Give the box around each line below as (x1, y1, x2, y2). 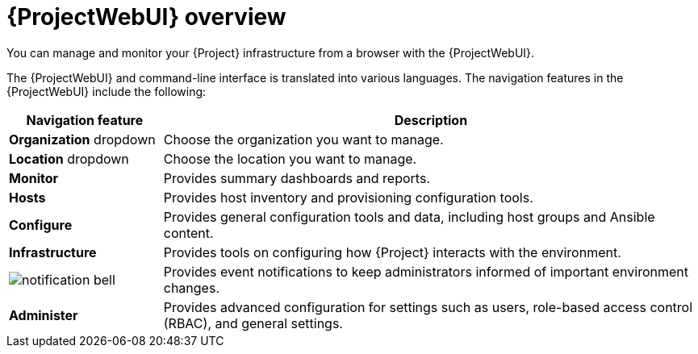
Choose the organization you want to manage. (163, 131, 444, 148)
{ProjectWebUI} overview (6, 3, 286, 31)
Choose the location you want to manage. (163, 150, 417, 167)
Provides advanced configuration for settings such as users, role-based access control (163, 298, 693, 315)
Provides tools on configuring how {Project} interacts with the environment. (163, 244, 621, 260)
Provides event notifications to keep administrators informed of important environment (163, 263, 688, 280)
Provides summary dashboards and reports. (163, 169, 430, 186)
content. (163, 224, 214, 241)
